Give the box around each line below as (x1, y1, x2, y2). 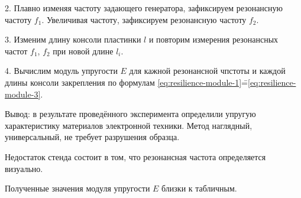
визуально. (5, 162, 43, 174)
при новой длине (53, 44, 114, 57)
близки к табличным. (161, 182, 237, 194)
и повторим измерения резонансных (148, 33, 279, 46)
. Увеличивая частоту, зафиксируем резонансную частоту (41, 13, 247, 25)
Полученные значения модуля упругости (5, 182, 150, 194)
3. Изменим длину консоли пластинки (5, 33, 141, 46)
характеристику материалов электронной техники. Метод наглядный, (5, 119, 253, 131)
